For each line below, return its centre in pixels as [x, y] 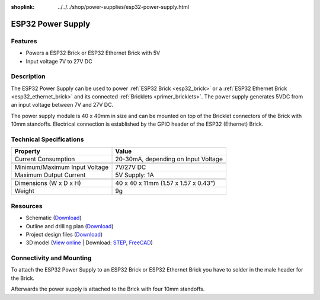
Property [28, 151]
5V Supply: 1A [135, 175]
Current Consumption [45, 159]
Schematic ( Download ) [54, 218]
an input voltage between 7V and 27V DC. [62, 105]
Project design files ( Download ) [64, 234]
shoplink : [23, 7]
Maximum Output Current [50, 175]
